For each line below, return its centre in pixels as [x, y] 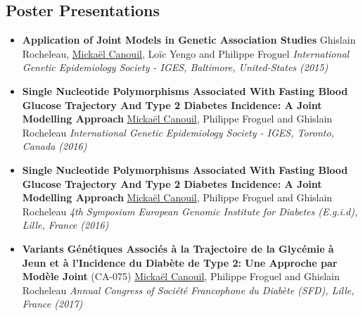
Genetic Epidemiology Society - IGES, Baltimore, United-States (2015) [175, 67]
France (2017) [52, 304]
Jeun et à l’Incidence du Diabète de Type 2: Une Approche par [180, 262]
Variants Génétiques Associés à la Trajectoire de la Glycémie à [178, 248]
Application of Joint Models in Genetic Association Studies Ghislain [189, 40]
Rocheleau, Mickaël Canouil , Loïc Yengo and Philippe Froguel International [186, 53]
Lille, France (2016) [65, 225]
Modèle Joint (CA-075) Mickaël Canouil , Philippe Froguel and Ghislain [181, 276]
